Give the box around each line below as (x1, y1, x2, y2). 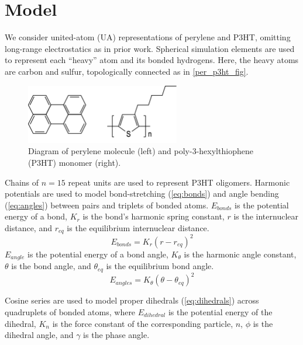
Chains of (5, 176, 39, 188)
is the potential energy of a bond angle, (27, 248, 168, 260)
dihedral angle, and (5, 329, 74, 341)
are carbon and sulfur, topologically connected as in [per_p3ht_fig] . (5, 65, 249, 77)
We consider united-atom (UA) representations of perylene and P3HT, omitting (5, 31, 291, 43)
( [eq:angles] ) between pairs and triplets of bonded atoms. (5, 198, 209, 211)
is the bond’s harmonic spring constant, (82, 210, 225, 222)
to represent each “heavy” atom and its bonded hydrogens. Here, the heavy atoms (5, 54, 299, 66)
